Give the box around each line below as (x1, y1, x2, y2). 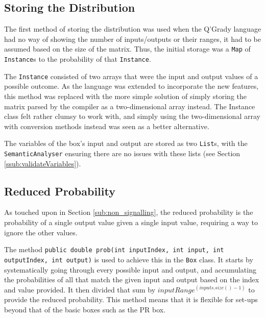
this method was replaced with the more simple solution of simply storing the (4, 90, 247, 101)
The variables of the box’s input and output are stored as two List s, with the (4, 138, 248, 149)
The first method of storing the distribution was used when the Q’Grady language (4, 23, 261, 34)
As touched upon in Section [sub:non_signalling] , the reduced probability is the (4, 207, 253, 217)
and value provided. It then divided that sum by (4, 284, 156, 295)
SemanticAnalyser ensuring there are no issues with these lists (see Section (4, 148, 240, 158)
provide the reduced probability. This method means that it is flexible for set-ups (4, 294, 258, 305)
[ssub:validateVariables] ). (4, 158, 81, 168)
